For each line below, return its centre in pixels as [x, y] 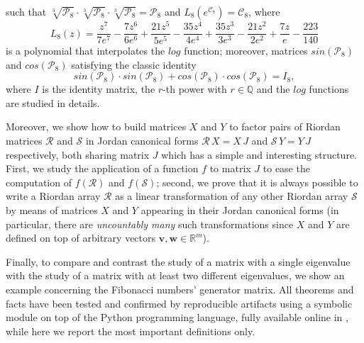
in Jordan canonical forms [142, 140]
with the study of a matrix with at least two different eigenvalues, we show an [175, 275]
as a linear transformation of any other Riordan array [232, 196]
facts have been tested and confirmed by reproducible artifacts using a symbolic [179, 303]
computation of [39, 182]
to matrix [230, 168]
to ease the [286, 168]
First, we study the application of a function [102, 168]
